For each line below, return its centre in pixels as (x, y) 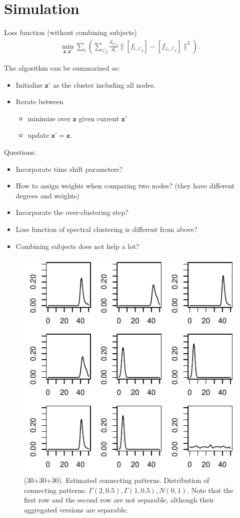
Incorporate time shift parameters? (69, 169)
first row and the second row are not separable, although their (119, 500)
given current (99, 118)
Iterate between (39, 101)
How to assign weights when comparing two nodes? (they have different (125, 186)
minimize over (49, 118)
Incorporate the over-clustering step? (72, 212)
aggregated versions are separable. (76, 509)
